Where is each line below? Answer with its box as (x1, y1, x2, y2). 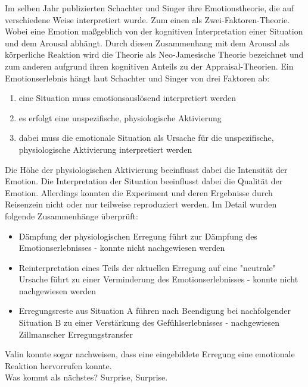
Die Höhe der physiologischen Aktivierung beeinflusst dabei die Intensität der (5, 163, 288, 175)
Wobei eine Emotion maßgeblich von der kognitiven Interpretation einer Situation (5, 25, 303, 37)
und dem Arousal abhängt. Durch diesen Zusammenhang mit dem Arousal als (5, 36, 290, 49)
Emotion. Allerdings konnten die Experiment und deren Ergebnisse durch (5, 186, 273, 199)
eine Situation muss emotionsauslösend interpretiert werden (18, 92, 236, 104)
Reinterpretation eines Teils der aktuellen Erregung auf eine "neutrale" (18, 261, 276, 273)
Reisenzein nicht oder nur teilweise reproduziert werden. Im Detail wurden (5, 198, 277, 210)
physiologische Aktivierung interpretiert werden (18, 143, 192, 155)
